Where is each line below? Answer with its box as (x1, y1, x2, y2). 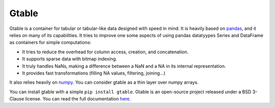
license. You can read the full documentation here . (25, 96, 131, 102)
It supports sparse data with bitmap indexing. (22, 56, 117, 62)
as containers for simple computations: (9, 40, 92, 46)
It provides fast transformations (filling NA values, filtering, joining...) (22, 70, 166, 76)
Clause (9, 96, 24, 102)
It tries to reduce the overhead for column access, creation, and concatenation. (22, 49, 188, 55)
